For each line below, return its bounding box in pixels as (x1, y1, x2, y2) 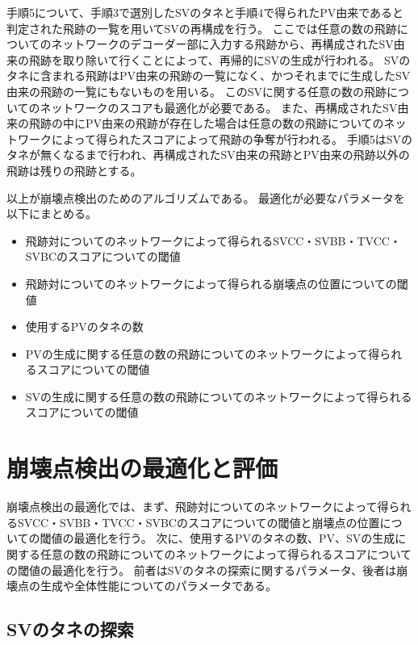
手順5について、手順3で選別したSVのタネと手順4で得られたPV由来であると (6, 4, 404, 20)
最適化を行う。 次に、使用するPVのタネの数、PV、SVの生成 (73, 530, 395, 547)
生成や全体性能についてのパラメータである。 (40, 577, 278, 594)
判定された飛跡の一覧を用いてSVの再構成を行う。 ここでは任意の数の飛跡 (6, 19, 397, 36)
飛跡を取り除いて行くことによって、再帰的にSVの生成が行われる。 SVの (28, 51, 411, 68)
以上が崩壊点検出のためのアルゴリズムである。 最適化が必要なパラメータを (6, 189, 405, 206)
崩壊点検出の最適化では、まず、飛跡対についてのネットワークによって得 (6, 498, 389, 515)
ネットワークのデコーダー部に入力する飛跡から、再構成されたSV (51, 36, 394, 52)
